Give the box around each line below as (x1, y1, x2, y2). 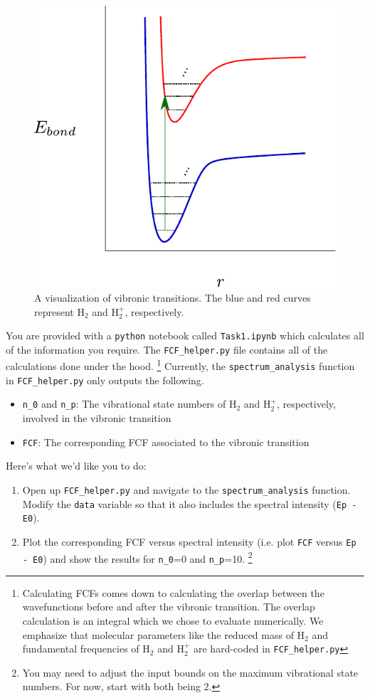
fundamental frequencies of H (22, 641, 150, 656)
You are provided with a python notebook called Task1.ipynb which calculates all (6, 328, 364, 343)
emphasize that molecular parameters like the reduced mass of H (22, 627, 305, 642)
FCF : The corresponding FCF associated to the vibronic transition (22, 434, 310, 449)
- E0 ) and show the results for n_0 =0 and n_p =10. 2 (22, 549, 253, 566)
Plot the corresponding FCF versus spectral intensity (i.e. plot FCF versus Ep (22, 534, 356, 549)
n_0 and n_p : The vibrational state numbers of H (22, 396, 237, 411)
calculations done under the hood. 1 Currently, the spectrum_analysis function (6, 356, 355, 374)
